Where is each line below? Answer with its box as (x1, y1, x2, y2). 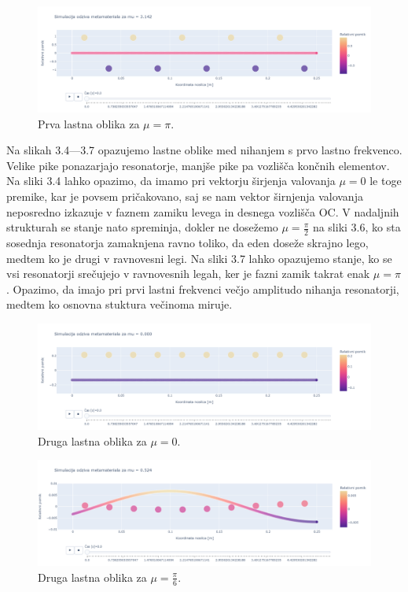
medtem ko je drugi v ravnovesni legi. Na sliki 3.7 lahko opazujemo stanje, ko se (6, 250, 392, 266)
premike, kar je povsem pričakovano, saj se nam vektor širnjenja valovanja (6, 187, 363, 204)
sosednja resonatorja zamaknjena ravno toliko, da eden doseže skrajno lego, (6, 234, 369, 250)
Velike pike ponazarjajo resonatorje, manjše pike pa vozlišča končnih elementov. (6, 157, 390, 173)
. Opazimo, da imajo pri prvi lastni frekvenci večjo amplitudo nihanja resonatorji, (6, 280, 399, 297)
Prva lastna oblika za (38, 115, 140, 131)
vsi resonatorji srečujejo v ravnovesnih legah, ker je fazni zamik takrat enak (6, 265, 370, 282)
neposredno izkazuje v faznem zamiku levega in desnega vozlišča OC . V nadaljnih (6, 203, 399, 220)
